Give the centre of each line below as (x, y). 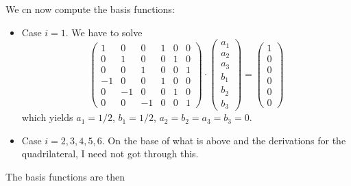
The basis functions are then (65, 176)
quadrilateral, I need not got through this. (110, 154)
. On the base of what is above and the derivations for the (224, 140)
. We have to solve (104, 32)
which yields (47, 117)
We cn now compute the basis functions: (90, 9)
